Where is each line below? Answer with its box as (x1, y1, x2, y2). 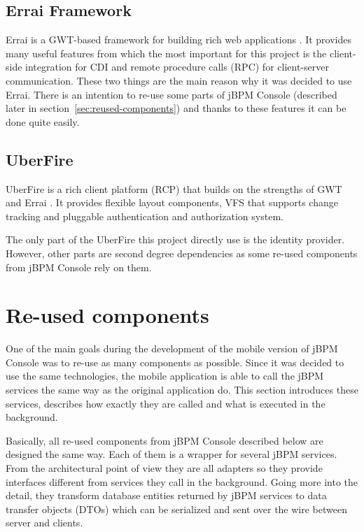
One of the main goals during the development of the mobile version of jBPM (6, 341, 338, 356)
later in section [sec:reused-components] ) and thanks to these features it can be (6, 101, 346, 115)
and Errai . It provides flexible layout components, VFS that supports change (6, 195, 338, 210)
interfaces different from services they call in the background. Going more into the (6, 474, 358, 489)
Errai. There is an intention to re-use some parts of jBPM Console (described (6, 87, 337, 101)
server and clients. (6, 515, 83, 530)
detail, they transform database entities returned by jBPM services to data (6, 488, 327, 503)
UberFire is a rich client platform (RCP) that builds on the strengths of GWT (6, 181, 342, 196)
